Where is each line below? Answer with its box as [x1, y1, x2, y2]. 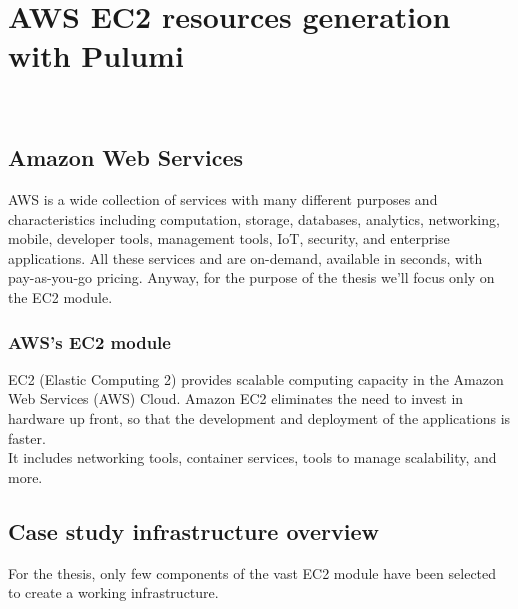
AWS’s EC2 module [8, 329, 171, 354]
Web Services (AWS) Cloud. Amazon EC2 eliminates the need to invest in [8, 388, 464, 409]
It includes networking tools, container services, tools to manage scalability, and [8, 447, 497, 468]
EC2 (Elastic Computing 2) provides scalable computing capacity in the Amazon [8, 368, 504, 389]
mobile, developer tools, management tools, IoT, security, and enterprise [8, 228, 450, 249]
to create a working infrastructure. [8, 582, 219, 603]
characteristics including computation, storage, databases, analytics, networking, [8, 208, 500, 229]
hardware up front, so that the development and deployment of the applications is [8, 408, 511, 429]
